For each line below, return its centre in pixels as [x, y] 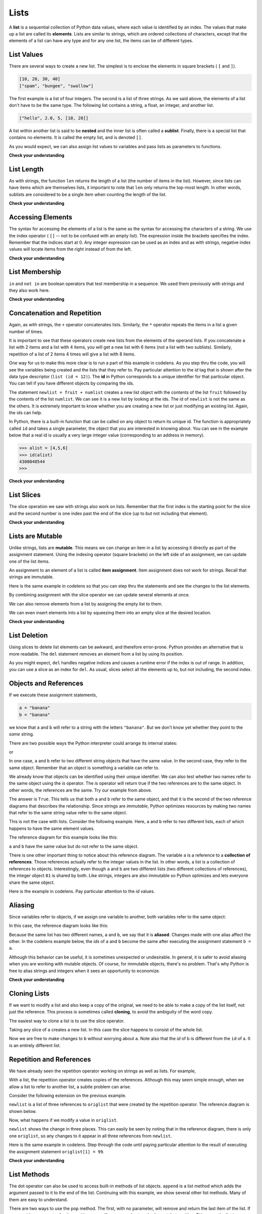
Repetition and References [50, 1059]
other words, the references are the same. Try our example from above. [81, 790]
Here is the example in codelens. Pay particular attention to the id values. [82, 891]
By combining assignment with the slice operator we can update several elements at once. [99, 595]
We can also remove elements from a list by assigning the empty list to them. [86, 604]
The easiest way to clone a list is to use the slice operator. [67, 1021]
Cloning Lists [29, 993]
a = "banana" [35, 708]
